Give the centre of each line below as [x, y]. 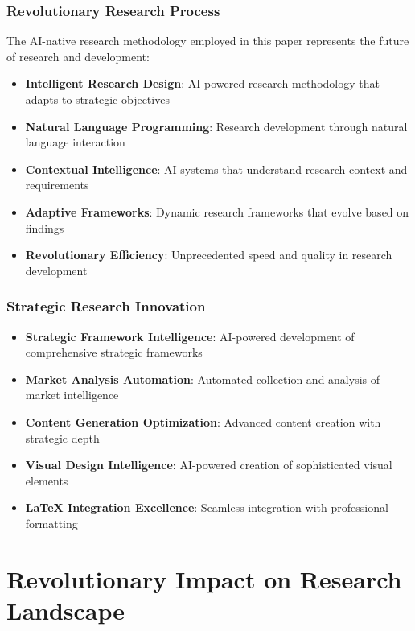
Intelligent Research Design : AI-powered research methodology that [202, 83]
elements [47, 480]
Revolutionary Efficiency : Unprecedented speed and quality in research [209, 255]
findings [45, 227]
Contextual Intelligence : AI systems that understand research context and [216, 169]
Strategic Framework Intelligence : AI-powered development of [190, 336]
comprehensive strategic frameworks [114, 352]
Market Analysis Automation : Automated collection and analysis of [203, 379]
